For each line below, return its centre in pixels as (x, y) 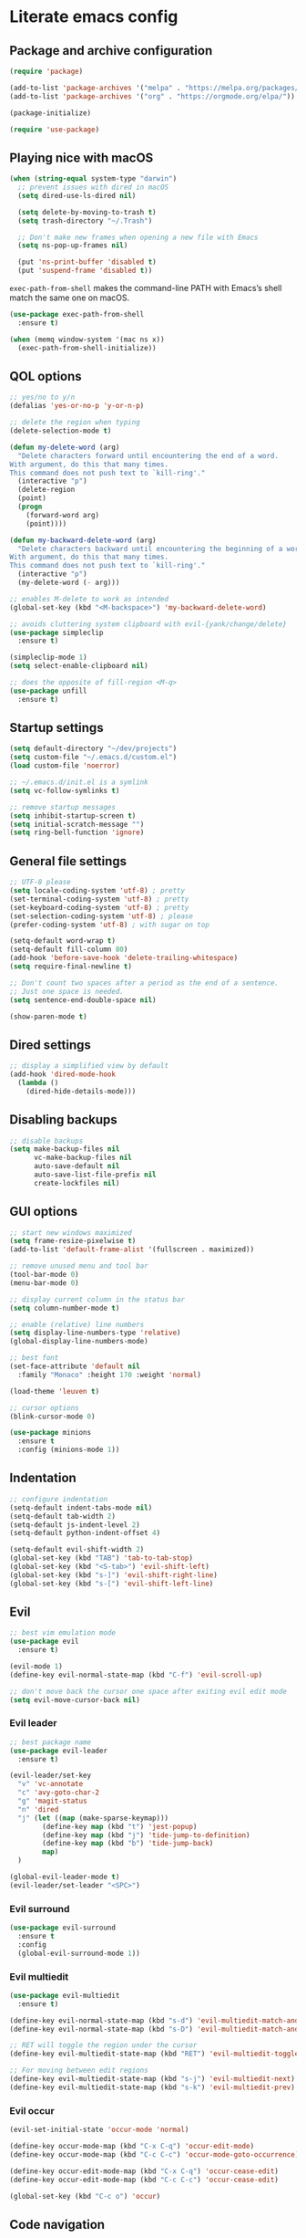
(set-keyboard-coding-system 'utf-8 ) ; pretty (99, 907)
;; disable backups (46, 1141)
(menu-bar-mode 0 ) (44, 1283)
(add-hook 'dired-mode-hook (63, 1074)
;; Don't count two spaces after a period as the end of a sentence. (144, 983)
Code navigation (57, 2224)
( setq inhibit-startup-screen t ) (73, 816)
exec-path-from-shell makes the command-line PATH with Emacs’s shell (146, 288)
